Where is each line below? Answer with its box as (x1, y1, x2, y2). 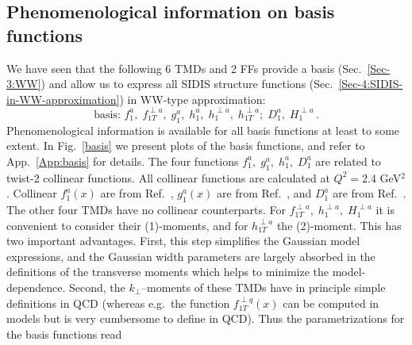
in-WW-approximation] (6, 90, 120, 107)
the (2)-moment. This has (276, 217, 402, 233)
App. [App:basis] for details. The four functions (6, 152, 239, 169)
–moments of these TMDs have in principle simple (141, 279, 386, 296)
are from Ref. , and (217, 185, 312, 201)
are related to (315, 152, 381, 169)
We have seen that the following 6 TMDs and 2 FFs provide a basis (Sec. (6, 59, 362, 76)
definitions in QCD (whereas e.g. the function (6, 294, 230, 311)
